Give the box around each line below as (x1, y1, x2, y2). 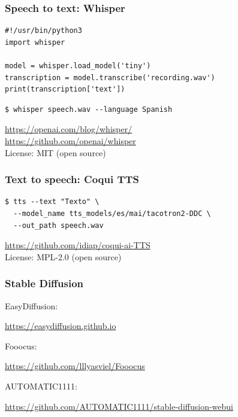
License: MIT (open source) (5, 146, 106, 159)
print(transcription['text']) (5, 85, 125, 94)
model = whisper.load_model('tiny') (5, 62, 151, 70)
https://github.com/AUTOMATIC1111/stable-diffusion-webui (5, 400, 233, 412)
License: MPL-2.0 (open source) (5, 250, 122, 263)
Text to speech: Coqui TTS (5, 172, 140, 187)
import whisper (5, 38, 65, 47)
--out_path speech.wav (13, 221, 104, 230)
